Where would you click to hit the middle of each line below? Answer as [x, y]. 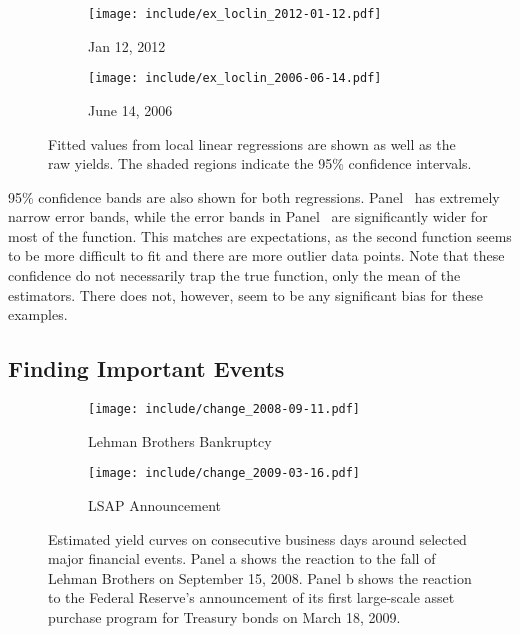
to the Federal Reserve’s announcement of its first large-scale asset [251, 597]
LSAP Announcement [155, 504]
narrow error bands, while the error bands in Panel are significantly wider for [248, 216]
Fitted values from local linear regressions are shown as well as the [252, 143]
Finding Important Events [146, 368]
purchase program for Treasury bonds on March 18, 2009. [224, 616]
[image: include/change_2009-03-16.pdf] [224, 473]
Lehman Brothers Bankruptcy [180, 440]
